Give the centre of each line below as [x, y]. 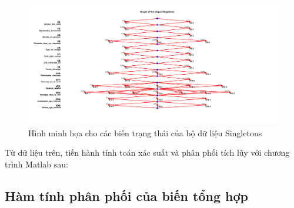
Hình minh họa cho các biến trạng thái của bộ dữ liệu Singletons [145, 132]
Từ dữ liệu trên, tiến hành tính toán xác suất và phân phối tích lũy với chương [147, 152]
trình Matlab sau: [36, 164]
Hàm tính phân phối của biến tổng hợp [126, 195]
